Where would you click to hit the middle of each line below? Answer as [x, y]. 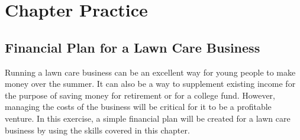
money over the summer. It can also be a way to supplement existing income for [150, 84]
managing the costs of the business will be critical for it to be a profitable [138, 107]
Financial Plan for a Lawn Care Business [133, 47]
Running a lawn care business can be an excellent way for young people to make [150, 72]
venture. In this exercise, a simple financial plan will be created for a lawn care [148, 118]
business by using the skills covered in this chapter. [97, 130]
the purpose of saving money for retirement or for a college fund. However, [140, 95]
